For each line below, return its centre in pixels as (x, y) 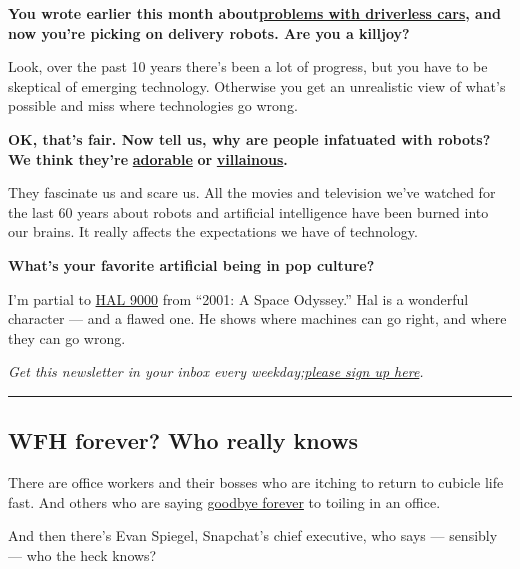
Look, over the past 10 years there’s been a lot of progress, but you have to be (248, 66)
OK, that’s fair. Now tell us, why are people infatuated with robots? (249, 138)
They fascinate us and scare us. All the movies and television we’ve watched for (252, 192)
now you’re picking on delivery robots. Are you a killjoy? (209, 32)
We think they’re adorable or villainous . (148, 158)
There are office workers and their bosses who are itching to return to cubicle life (256, 482)
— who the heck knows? (82, 554)
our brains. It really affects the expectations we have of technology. (213, 231)
